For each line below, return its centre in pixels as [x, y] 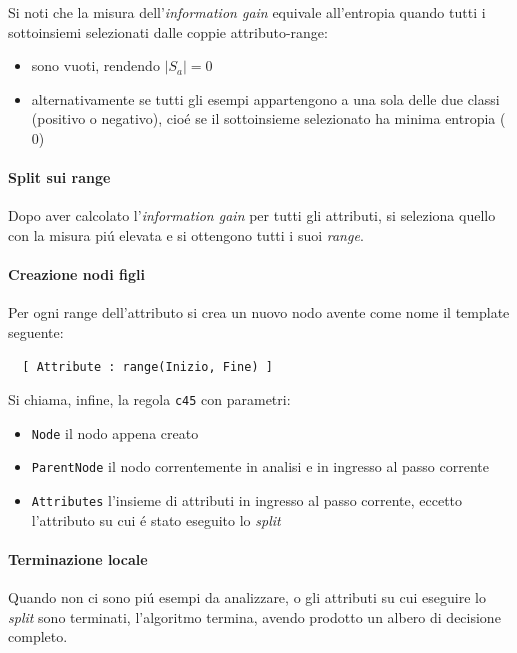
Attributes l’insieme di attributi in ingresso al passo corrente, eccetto [247, 500]
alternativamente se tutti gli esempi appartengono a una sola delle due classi [265, 98]
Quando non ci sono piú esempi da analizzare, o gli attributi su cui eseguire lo [247, 597]
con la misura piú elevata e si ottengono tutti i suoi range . [186, 234]
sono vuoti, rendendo [95, 65]
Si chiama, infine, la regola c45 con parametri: [149, 399]
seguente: [36, 331]
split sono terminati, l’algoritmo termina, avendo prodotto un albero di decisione [254, 616]
